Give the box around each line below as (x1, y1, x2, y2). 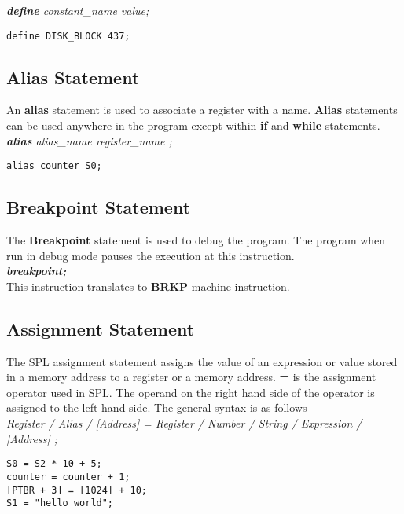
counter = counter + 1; (6, 471, 130, 483)
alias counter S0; (6, 160, 102, 172)
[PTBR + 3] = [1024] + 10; (6, 484, 147, 496)
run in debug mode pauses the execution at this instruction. (6, 247, 295, 263)
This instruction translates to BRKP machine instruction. (6, 277, 290, 294)
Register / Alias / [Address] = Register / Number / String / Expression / (6, 415, 362, 431)
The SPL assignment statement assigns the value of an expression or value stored (6, 353, 398, 369)
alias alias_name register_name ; (6, 132, 172, 149)
